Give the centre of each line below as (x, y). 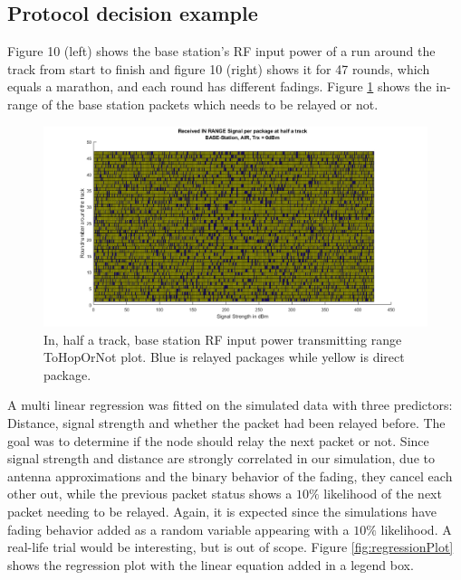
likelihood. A (416, 529)
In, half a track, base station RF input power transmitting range (223, 339)
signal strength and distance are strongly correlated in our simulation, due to (221, 458)
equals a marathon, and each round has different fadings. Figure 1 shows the (220, 86)
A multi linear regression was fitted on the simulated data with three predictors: (230, 405)
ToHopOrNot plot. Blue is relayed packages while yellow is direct (224, 357)
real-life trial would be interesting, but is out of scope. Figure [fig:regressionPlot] (230, 547)
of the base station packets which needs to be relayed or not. (210, 104)
